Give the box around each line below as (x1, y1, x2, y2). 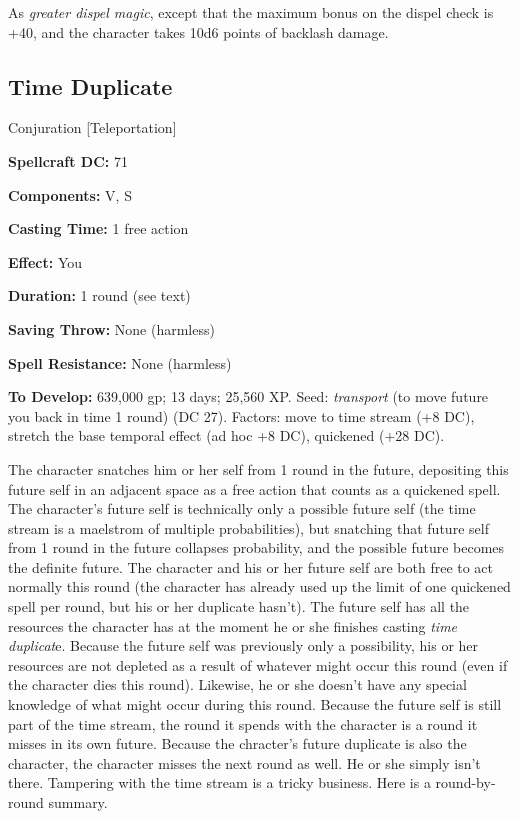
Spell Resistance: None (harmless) (8, 352, 232, 373)
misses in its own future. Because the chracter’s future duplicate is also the (8, 733, 467, 754)
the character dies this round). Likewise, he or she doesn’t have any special (8, 674, 467, 695)
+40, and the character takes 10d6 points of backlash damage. (8, 21, 389, 42)
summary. (48, 792, 108, 813)
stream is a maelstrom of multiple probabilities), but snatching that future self (8, 517, 489, 538)
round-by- (435, 772, 496, 793)
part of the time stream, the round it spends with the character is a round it (8, 713, 478, 734)
